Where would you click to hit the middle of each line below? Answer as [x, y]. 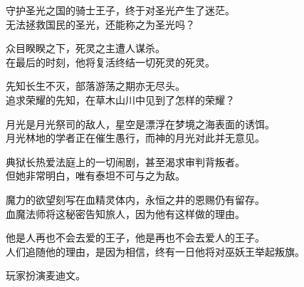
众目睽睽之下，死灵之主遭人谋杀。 [85, 48]
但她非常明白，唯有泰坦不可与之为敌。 [95, 176]
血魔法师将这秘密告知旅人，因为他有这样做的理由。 [125, 213]
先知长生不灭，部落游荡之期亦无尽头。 [95, 86]
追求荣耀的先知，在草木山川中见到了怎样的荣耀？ [120, 99]
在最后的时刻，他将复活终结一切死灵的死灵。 [110, 62]
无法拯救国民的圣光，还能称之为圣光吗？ [100, 24]
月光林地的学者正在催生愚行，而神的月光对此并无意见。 [135, 138]
